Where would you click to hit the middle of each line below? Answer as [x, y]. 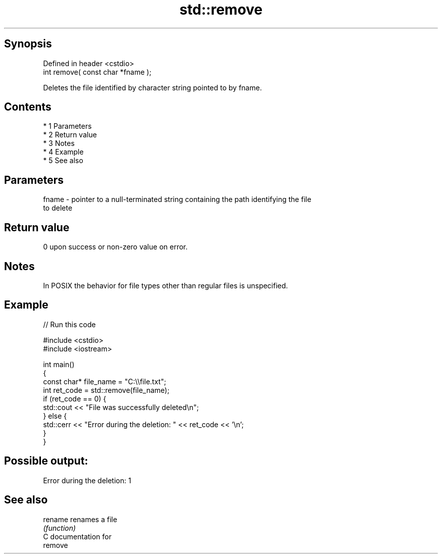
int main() [59, 364]
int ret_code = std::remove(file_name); [106, 390]
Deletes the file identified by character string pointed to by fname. [152, 87]
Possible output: [46, 461]
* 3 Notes [59, 143]
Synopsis [28, 44]
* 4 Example [63, 152]
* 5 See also [63, 161]
